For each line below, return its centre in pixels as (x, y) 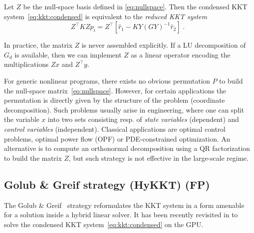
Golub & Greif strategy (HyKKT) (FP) (107, 184)
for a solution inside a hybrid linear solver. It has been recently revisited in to (121, 215)
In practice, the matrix (38, 45)
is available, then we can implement (68, 54)
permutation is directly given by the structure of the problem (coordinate (114, 100)
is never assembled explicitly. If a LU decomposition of (164, 45)
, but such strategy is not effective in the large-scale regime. (159, 158)
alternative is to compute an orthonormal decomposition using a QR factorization (127, 148)
